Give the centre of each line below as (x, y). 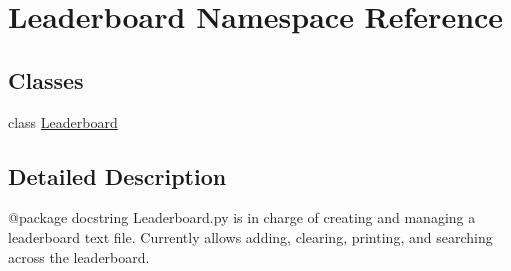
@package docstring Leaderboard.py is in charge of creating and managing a (242, 217)
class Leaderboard (63, 121)
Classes (46, 79)
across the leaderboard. (79, 256)
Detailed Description (117, 175)
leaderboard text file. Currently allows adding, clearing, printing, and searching (250, 236)
